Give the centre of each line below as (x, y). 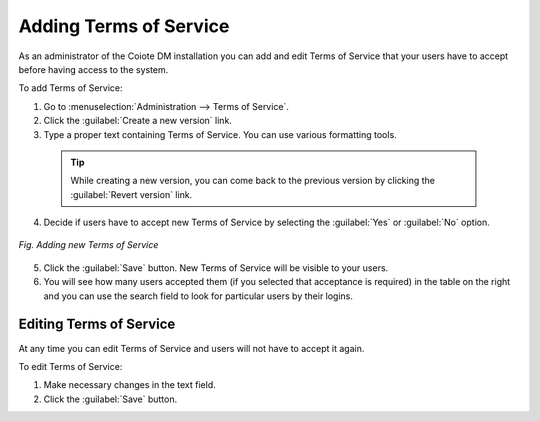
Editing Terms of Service (97, 324)
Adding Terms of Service (124, 26)
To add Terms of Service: (71, 88)
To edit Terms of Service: (70, 366)
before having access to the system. (93, 69)
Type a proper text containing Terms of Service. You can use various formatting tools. (220, 134)
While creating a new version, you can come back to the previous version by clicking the (252, 181)
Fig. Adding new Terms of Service (88, 245)
